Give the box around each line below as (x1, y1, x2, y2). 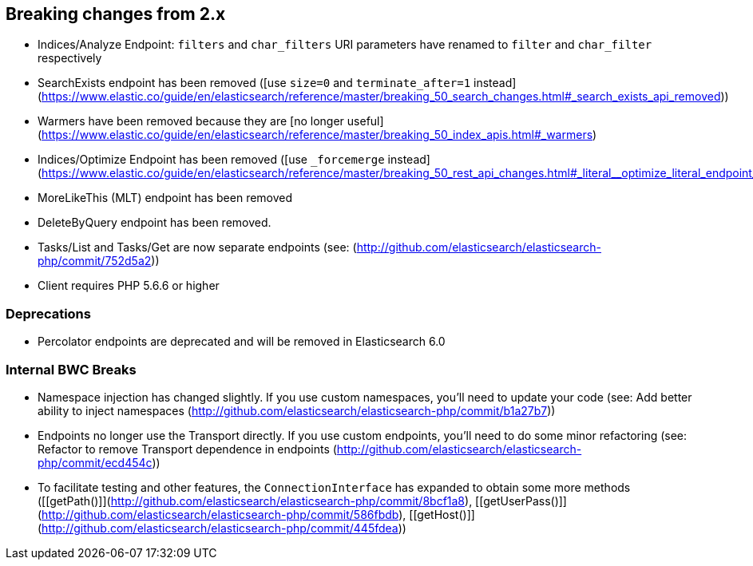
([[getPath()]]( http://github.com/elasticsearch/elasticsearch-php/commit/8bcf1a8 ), (38, 493, 473, 508)
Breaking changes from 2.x (6, 4, 226, 24)
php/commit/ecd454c (38, 455, 153, 469)
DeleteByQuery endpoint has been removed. (38, 216, 271, 230)
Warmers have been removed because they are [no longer (38, 114, 344, 129)
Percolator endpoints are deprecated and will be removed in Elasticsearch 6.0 (38, 334, 446, 349)
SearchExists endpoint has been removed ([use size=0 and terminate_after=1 (38, 76, 471, 90)
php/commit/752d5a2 (38, 254, 152, 268)
